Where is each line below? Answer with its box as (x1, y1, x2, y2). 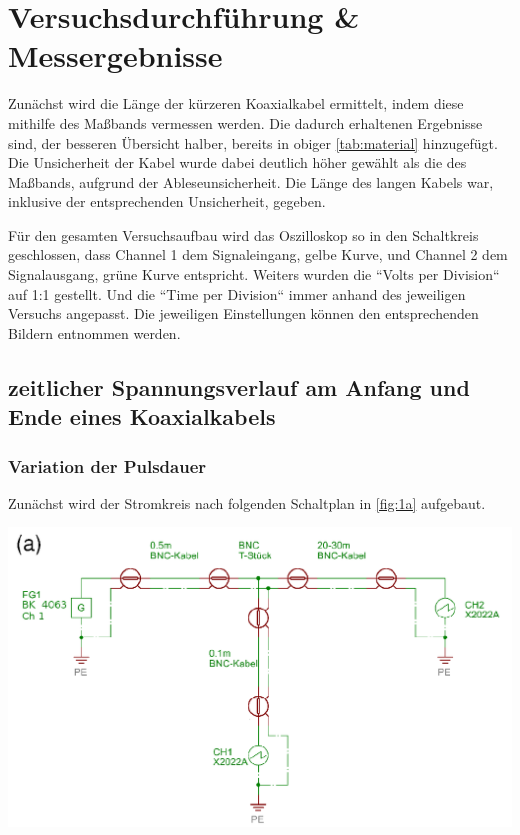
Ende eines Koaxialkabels (8, 401, 276, 432)
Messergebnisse (8, 35, 223, 76)
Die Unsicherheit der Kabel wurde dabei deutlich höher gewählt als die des (8, 152, 467, 173)
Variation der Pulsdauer (8, 453, 207, 478)
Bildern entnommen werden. (8, 322, 181, 343)
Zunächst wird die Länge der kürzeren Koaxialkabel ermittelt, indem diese (8, 93, 464, 114)
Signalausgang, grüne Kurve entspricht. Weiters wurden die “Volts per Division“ (8, 264, 500, 285)
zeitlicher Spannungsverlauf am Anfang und (8, 371, 470, 402)
